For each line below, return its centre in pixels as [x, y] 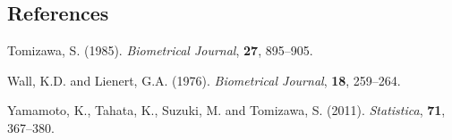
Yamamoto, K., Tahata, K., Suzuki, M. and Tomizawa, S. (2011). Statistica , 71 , [226, 110]
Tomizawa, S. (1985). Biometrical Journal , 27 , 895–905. [160, 50]
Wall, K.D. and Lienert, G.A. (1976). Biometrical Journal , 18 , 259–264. [204, 80]
